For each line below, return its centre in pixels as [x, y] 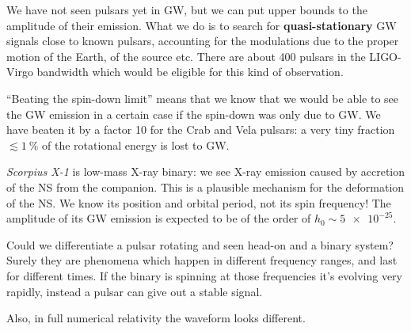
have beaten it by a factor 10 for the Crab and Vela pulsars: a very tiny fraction [201, 129]
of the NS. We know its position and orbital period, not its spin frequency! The [199, 202]
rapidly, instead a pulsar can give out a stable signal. [135, 291]
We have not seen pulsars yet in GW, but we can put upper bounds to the [187, 10]
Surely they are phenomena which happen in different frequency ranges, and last [202, 260]
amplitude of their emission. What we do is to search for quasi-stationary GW [202, 25]
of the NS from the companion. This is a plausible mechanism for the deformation [205, 186]
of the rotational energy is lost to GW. [136, 145]
